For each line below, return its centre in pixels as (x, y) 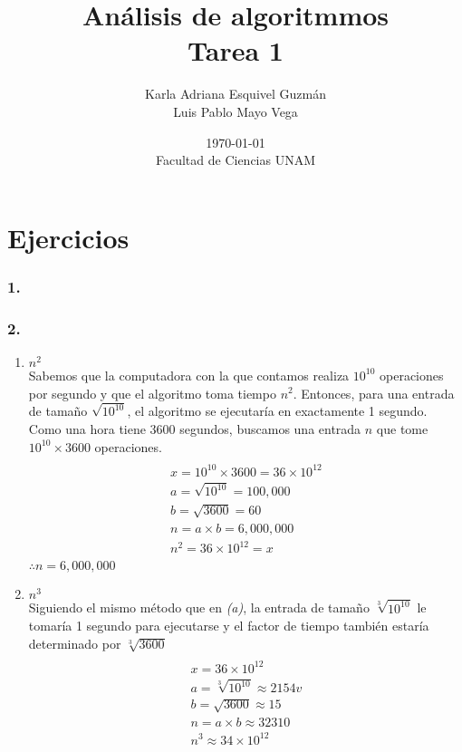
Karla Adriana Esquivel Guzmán (236, 94)
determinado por (75, 643)
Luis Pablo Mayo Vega (236, 111)
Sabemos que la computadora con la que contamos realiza (189, 375)
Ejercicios (68, 237)
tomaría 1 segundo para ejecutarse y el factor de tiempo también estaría (229, 626)
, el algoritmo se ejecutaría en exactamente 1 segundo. (277, 411)
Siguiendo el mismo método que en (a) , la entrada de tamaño (199, 607)
